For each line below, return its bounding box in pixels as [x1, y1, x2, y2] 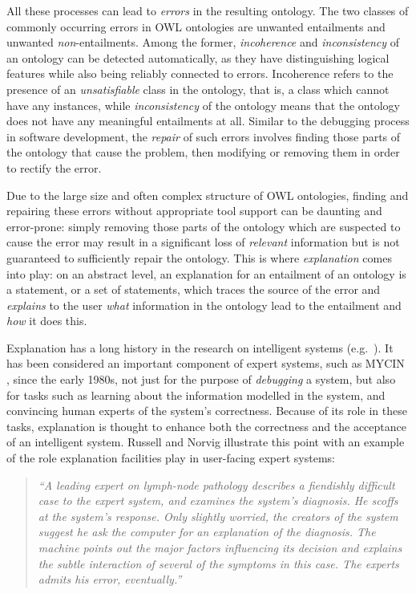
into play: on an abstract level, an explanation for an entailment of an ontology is [6, 265, 406, 282]
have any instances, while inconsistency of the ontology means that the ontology [6, 96, 400, 113]
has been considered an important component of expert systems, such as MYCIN [6, 355, 405, 372]
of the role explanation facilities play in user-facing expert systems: [6, 450, 336, 466]
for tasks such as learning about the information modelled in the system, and [6, 386, 386, 403]
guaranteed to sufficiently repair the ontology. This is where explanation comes [6, 249, 392, 266]
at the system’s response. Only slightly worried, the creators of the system [38, 507, 398, 524]
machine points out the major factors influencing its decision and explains [38, 539, 402, 555]
